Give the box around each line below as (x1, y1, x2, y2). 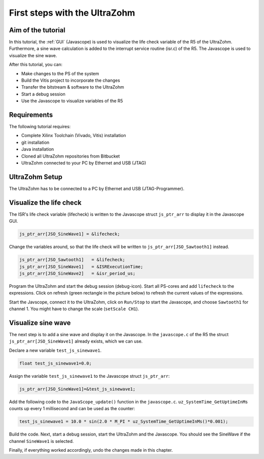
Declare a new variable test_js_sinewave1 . (9, 347, 102, 353)
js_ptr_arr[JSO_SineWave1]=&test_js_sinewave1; (19, 386, 135, 391)
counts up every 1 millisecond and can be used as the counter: (9, 406, 135, 412)
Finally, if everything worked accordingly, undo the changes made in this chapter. (9, 447, 173, 453)
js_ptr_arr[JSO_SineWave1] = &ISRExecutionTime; (19, 264, 144, 269)
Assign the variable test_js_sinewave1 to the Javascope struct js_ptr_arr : (9, 373, 170, 379)
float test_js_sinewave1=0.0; (19, 360, 92, 366)
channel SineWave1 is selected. (9, 438, 74, 444)
